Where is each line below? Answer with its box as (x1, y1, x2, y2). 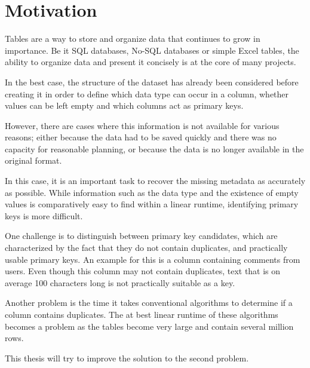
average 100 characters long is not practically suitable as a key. (5, 276, 235, 289)
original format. (5, 154, 62, 167)
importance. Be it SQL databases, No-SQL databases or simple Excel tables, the (5, 44, 299, 56)
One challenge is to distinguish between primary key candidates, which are (5, 229, 278, 242)
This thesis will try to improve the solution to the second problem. (5, 351, 249, 364)
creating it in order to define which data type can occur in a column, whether (5, 87, 289, 100)
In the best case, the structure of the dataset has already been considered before (5, 75, 299, 88)
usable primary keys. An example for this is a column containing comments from (5, 253, 300, 265)
